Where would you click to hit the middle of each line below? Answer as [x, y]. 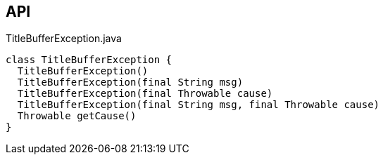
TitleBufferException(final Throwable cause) [145, 94]
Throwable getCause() [77, 116]
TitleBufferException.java [64, 39]
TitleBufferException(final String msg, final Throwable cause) [199, 105]
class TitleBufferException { [89, 60]
